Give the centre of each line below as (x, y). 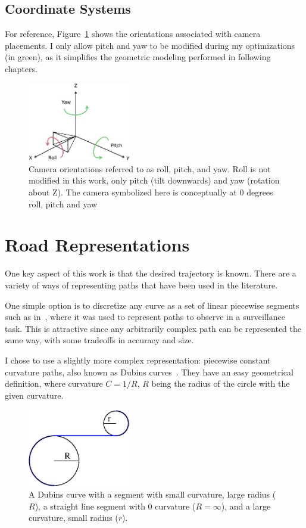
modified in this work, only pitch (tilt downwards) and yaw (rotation (154, 180)
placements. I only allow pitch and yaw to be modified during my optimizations (150, 45)
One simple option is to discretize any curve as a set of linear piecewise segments (152, 305)
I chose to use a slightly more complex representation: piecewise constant (138, 360)
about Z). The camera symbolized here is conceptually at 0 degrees (151, 192)
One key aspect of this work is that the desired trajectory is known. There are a (151, 273)
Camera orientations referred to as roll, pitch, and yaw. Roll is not (150, 168)
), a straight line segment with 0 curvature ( (115, 506)
